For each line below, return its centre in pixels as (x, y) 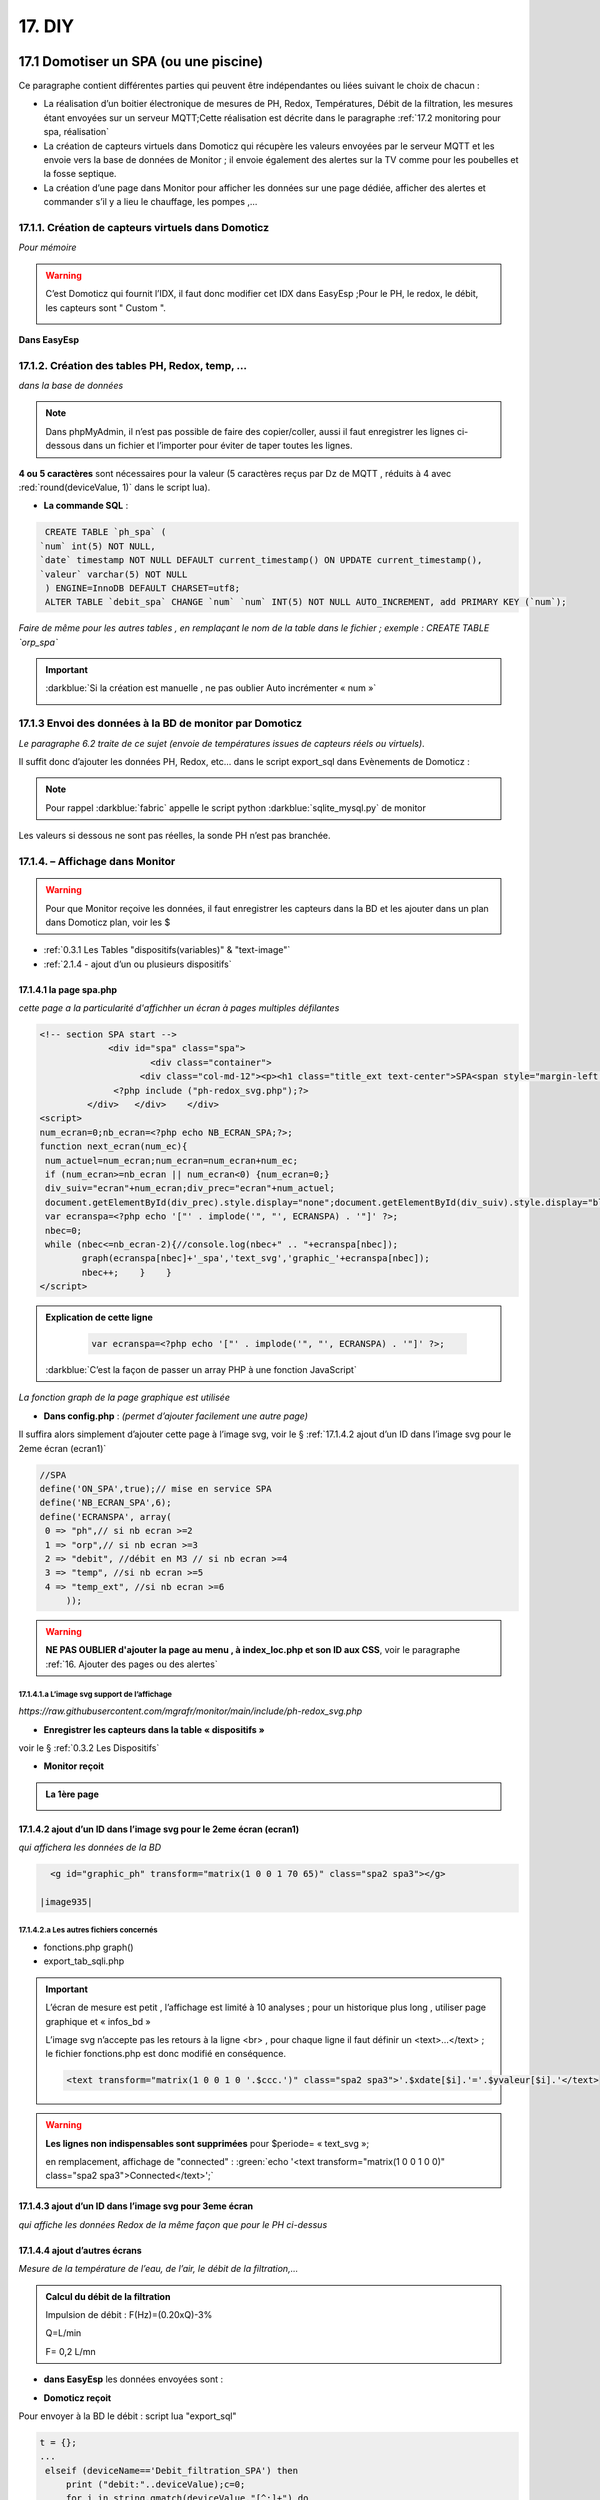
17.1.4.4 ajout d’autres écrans (80, 2250)
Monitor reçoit (74, 1766)
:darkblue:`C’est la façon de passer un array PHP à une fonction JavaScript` (201, 1370)
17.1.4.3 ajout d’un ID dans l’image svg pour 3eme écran (136, 2206)
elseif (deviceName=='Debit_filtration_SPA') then (172, 2470)
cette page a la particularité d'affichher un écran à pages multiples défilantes (179, 1008)
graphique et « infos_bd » (98, 2021)
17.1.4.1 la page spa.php (68, 989)
